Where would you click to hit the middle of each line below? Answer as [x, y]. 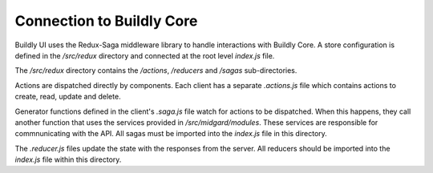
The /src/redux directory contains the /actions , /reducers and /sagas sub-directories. [156, 70]
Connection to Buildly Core [106, 21]
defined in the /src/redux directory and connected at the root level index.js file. [145, 55]
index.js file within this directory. [68, 159]
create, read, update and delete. [68, 97]
